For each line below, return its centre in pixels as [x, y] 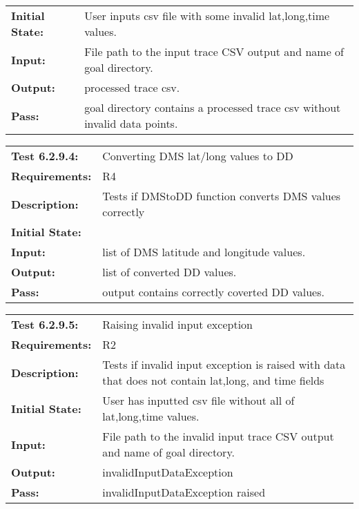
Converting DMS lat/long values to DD [198, 156]
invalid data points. [131, 123]
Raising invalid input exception [177, 324]
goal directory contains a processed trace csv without [213, 107]
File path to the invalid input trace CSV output [218, 436]
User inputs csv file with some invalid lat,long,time [207, 16]
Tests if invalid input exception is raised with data [224, 364]
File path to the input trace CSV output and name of [214, 51]
